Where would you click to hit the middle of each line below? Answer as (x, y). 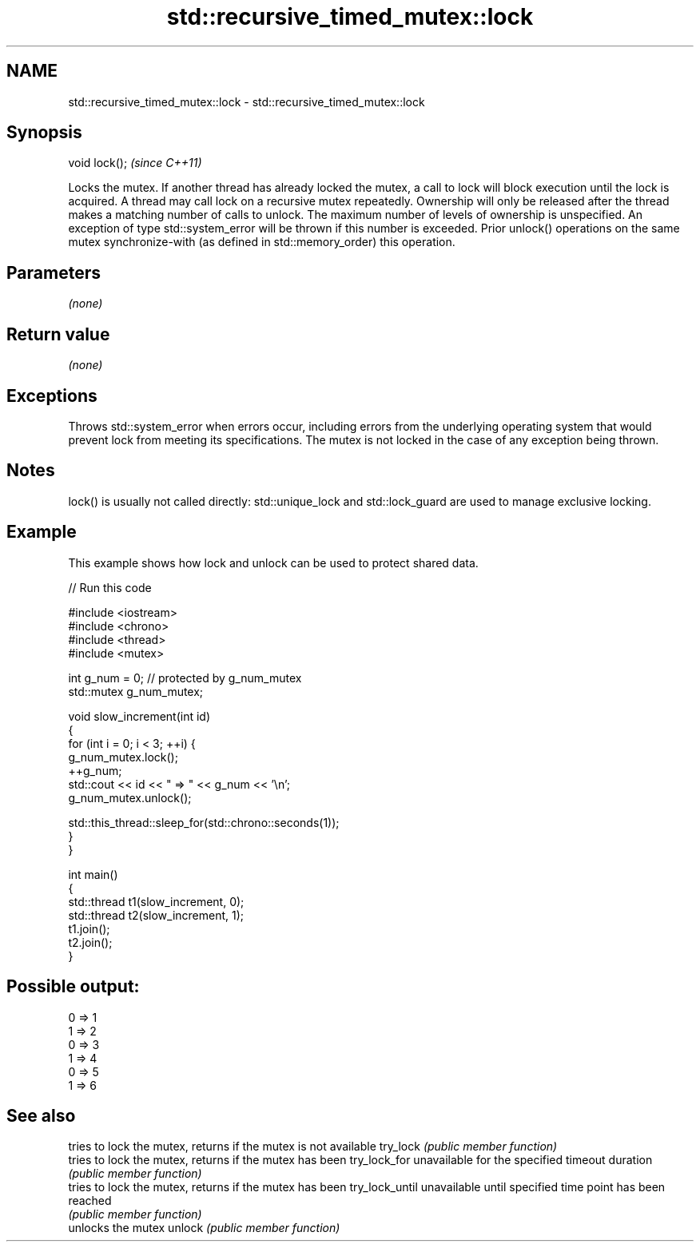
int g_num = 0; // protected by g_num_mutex (185, 678)
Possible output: (73, 987)
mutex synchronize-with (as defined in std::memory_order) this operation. (262, 242)
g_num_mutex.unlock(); (130, 797)
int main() (93, 874)
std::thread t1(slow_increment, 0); (156, 901)
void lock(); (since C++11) (135, 163)
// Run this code (110, 587)
